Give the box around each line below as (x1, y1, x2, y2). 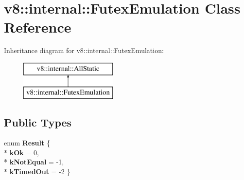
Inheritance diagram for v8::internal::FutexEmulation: (4, 45, 164, 55)
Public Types (4, 115, 72, 130)
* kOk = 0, (4, 147, 39, 157)
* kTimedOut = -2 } (4, 166, 70, 177)
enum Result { (4, 138, 50, 148)
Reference (4, 17, 71, 37)
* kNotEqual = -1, (4, 157, 64, 167)
